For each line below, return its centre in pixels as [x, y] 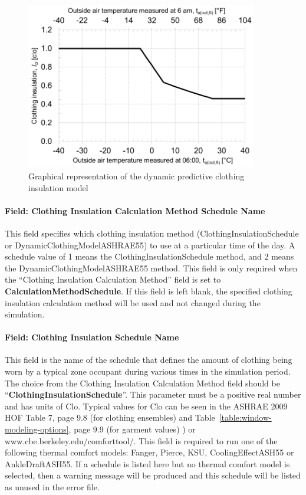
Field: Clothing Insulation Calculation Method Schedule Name [135, 210]
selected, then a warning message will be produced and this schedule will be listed [153, 475]
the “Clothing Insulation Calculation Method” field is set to [113, 279]
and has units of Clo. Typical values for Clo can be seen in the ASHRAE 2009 [146, 406]
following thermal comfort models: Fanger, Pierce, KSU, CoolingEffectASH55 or [149, 452]
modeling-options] [37, 429]
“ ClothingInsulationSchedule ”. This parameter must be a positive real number [153, 394]
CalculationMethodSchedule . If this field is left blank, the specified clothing [149, 291]
